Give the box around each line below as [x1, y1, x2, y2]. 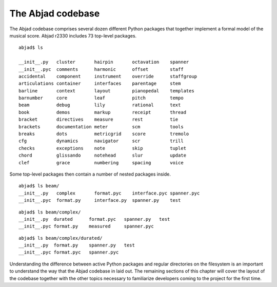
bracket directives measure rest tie [18, 117, 179, 123]
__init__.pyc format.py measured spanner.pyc [18, 223, 154, 229]
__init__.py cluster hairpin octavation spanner [18, 59, 189, 65]
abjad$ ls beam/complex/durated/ [18, 235, 103, 241]
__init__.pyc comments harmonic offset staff [18, 66, 184, 72]
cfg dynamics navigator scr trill [18, 138, 184, 144]
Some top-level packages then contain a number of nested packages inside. [9, 171, 171, 177]
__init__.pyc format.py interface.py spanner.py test [18, 198, 181, 203]
